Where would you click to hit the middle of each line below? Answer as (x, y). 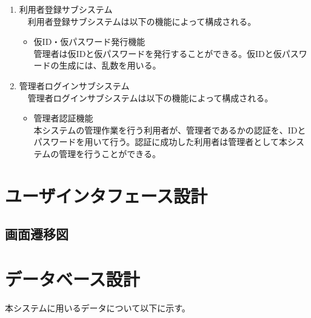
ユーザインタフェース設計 (106, 195)
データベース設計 (72, 278)
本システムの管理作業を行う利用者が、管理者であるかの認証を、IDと (170, 130)
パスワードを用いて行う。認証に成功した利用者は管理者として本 (160, 142)
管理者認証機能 (63, 118)
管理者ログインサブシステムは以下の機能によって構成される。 (150, 97)
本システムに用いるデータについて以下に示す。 (98, 307)
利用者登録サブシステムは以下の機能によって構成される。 (142, 21)
